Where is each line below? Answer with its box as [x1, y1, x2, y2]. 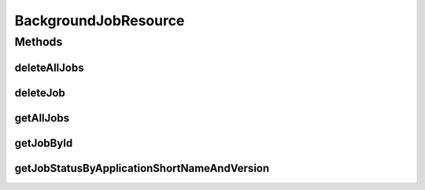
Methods [14, 35, 63, 49]
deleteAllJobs [14, 61, 84, 74]
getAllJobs [14, 111, 70, 125]
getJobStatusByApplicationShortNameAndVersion [14, 162, 270, 175]
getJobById [14, 136, 73, 150]
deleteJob [14, 86, 66, 99]
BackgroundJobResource [14, 12, 185, 29]
